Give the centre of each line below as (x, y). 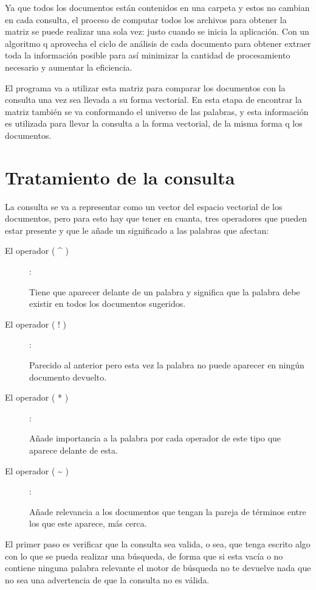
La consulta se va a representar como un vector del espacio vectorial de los (144, 206)
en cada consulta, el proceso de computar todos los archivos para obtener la (146, 19)
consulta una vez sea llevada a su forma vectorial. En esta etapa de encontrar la (153, 100)
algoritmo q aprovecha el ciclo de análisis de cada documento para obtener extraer (158, 43)
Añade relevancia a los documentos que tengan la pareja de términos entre (168, 511)
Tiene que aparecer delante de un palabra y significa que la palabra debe (165, 291)
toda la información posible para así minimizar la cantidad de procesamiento (148, 55)
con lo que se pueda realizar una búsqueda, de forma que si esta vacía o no (144, 556)
